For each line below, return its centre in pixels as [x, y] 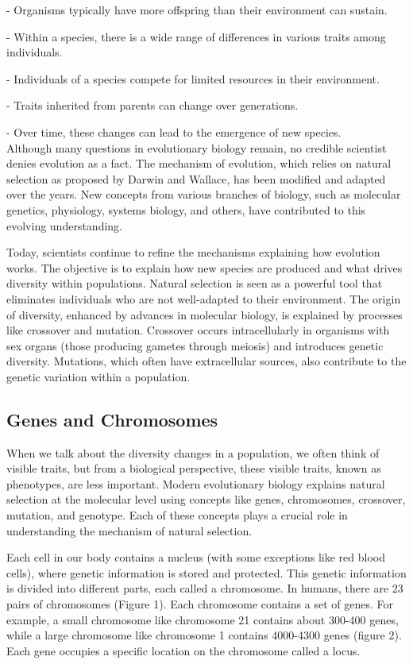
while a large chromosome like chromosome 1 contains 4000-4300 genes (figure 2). [204, 635]
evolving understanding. [64, 225]
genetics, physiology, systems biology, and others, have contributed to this [186, 209]
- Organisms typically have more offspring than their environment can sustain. [197, 10]
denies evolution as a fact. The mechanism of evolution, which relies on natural [199, 163]
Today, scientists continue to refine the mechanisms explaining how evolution [193, 252]
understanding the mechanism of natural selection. [129, 530]
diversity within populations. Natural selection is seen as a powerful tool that [195, 283]
